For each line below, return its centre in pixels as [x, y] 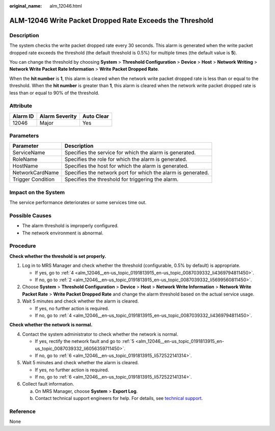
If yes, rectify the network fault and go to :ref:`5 [85, 341]
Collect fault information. [48, 384]
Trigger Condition [34, 179]
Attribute [21, 106]
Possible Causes [31, 215]
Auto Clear [96, 116]
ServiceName [29, 153]
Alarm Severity [58, 116]
